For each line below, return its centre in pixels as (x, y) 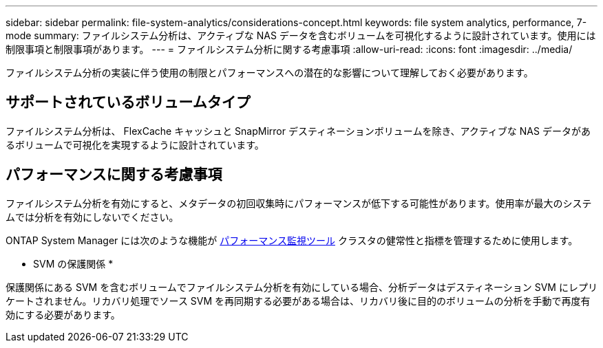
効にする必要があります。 (63, 314)
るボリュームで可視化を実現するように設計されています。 (135, 144)
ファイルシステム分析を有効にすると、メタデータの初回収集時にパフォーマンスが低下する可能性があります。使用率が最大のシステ (299, 203)
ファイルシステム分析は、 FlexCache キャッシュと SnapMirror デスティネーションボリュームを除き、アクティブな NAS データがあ (298, 131)
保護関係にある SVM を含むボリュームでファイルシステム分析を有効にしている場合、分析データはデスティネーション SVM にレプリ (301, 287)
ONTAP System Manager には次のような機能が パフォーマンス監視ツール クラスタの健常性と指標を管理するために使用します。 (292, 240)
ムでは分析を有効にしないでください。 (92, 217)
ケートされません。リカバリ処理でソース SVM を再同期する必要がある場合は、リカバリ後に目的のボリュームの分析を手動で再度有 (298, 301)
